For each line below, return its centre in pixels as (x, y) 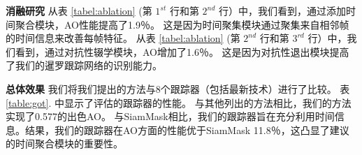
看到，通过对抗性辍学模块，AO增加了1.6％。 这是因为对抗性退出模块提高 (182, 51)
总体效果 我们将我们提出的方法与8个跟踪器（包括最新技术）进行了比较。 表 (178, 88)
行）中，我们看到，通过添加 (283, 10)
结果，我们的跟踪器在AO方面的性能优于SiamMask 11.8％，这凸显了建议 (187, 130)
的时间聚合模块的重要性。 (64, 143)
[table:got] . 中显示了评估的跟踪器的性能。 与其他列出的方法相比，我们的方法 (179, 102)
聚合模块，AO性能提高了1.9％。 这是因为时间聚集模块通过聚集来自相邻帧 (182, 24)
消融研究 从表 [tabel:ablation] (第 (79, 10)
